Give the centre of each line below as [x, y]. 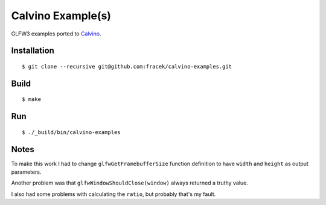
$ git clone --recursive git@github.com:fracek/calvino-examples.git [127, 66]
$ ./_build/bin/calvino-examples [71, 132]
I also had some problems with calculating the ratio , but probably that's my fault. [113, 194]
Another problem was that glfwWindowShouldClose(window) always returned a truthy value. [130, 183]
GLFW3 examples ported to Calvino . [56, 34]
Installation [33, 51]
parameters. [26, 172]
